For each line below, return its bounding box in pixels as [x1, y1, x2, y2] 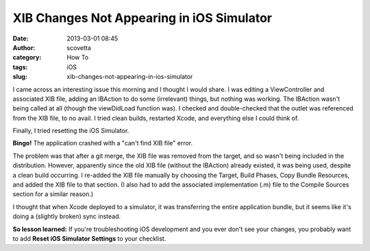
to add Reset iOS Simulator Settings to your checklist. [12, 234, 166, 243]
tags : [12, 62, 28, 71]
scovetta [66, 43, 92, 51]
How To [66, 53, 89, 62]
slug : [12, 73, 27, 81]
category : [12, 53, 42, 62]
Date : [12, 34, 29, 43]
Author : [12, 43, 36, 51]
